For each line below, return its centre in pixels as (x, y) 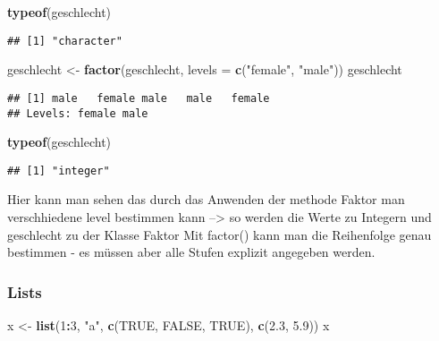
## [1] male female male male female (139, 98)
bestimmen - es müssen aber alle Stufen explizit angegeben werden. (191, 252)
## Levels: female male (78, 113)
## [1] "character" (65, 41)
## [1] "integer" (59, 170)
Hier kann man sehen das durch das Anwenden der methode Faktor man (206, 199)
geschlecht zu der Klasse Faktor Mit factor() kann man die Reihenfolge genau (219, 234)
